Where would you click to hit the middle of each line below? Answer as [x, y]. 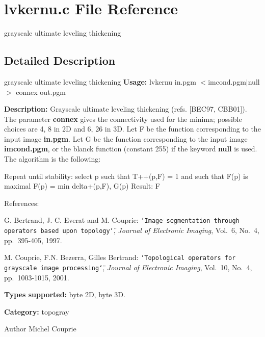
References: [22, 203]
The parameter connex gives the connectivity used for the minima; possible [123, 119]
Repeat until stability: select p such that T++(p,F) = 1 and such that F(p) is [126, 176]
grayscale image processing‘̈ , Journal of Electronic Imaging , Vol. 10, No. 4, [128, 267]
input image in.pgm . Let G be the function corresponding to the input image [126, 138]
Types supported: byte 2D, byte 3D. [65, 294]
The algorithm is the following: [52, 159]
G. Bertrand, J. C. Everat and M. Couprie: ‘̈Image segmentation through [122, 220]
